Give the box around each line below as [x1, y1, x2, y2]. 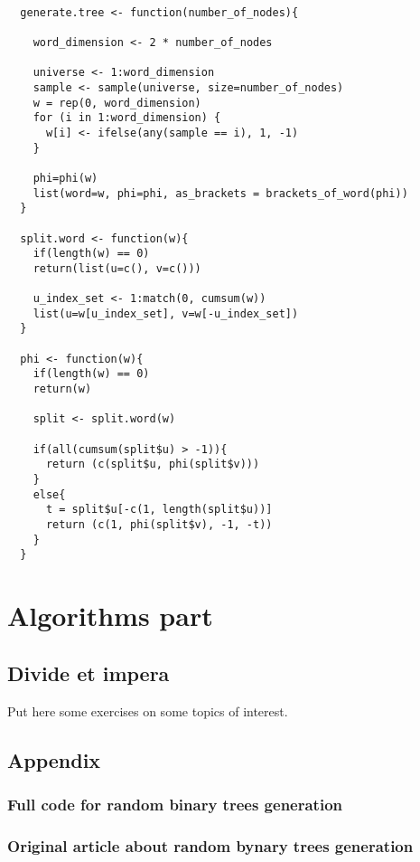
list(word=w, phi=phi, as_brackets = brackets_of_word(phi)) [33, 186, 408, 200]
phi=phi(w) [33, 171, 98, 185]
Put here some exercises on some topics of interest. [7, 701, 288, 720]
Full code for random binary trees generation [7, 792, 342, 815]
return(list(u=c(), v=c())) [33, 261, 201, 275]
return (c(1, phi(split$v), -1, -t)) [45, 517, 273, 531]
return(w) [33, 383, 92, 396]
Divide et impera [7, 658, 170, 687]
